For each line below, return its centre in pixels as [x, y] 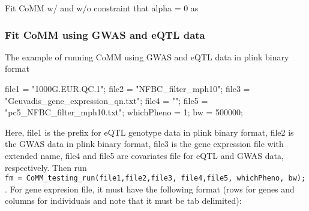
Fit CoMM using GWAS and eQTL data [105, 34]
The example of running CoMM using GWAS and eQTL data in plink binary [147, 56]
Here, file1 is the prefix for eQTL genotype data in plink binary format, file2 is [149, 132]
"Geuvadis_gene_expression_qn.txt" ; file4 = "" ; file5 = [106, 100]
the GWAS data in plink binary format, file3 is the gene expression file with [144, 144]
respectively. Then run [46, 167]
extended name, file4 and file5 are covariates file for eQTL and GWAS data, [144, 155]
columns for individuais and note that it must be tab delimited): [123, 201]
